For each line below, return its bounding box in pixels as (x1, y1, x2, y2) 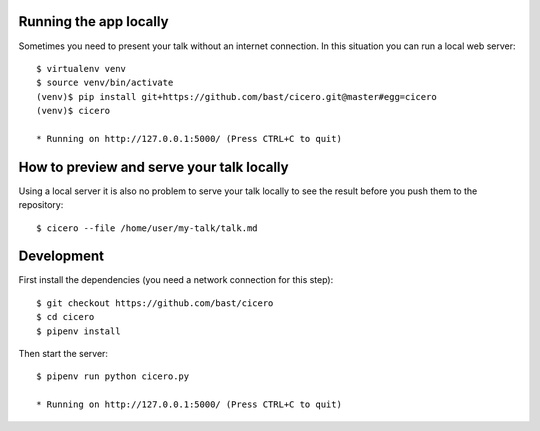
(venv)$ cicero (36, 105, 111, 117)
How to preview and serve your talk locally (18, 158, 289, 175)
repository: (18, 199, 64, 211)
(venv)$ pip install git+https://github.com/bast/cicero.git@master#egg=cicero (36, 91, 437, 102)
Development (18, 248, 105, 265)
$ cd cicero (36, 311, 95, 323)
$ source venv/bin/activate (36, 77, 174, 89)
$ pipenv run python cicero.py (36, 371, 190, 382)
